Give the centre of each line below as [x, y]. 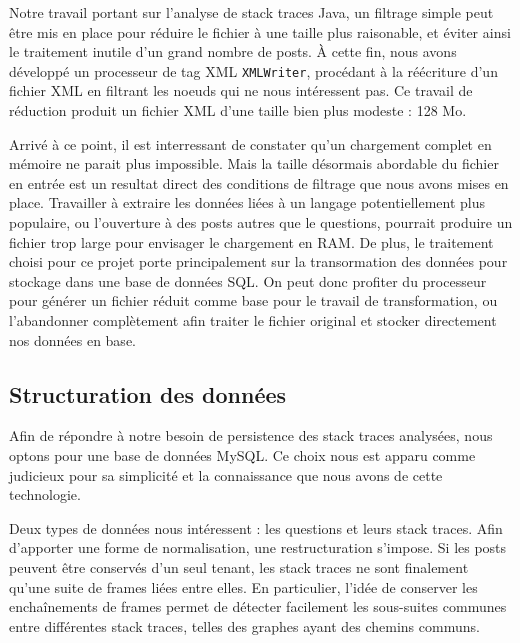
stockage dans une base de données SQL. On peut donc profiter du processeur [248, 280]
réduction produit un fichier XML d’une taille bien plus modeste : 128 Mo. [238, 110]
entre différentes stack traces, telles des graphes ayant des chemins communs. [244, 625]
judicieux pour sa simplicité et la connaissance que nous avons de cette [226, 474]
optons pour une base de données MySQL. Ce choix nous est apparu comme [242, 454]
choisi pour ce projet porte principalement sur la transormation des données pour [258, 261]
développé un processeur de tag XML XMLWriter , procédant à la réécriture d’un [253, 70]
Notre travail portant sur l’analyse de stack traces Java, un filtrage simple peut [251, 12]
